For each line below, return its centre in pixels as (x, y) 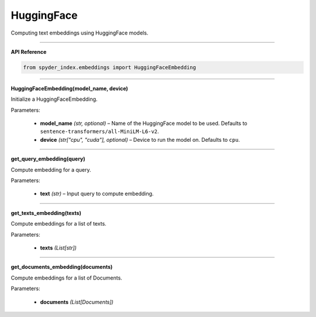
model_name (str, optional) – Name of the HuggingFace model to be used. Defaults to (144, 124)
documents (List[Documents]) (77, 302)
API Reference (29, 52)
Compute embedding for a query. (51, 169)
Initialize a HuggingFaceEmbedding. (54, 99)
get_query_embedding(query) (48, 159)
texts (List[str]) (59, 248)
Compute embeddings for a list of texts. (59, 224)
